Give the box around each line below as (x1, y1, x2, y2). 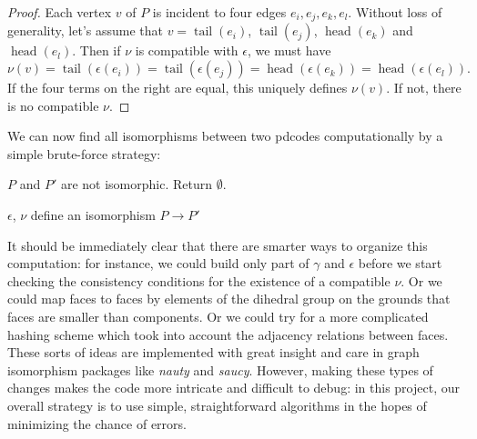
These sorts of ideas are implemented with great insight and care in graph (7, 343, 420, 362)
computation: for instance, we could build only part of (7, 254, 310, 273)
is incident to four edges (152, 3, 287, 21)
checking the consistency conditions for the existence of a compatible (7, 271, 391, 290)
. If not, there (386, 78, 462, 97)
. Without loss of (348, 3, 442, 21)
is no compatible (7, 95, 99, 115)
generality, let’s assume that (7, 21, 163, 40)
